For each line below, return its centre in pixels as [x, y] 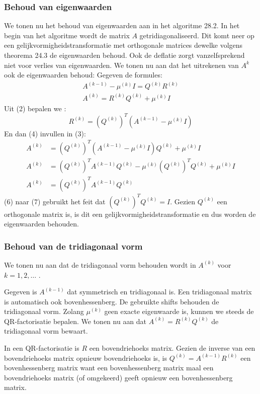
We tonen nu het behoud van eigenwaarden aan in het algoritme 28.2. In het [122, 25]
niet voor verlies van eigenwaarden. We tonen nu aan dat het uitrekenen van [121, 65]
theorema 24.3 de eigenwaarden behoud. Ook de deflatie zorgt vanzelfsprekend [124, 55]
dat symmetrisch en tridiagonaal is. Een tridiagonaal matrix [159, 292]
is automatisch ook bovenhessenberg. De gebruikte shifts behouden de [112, 301]
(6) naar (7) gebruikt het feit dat [55, 201]
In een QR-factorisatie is [42, 348]
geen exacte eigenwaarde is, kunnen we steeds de [179, 311]
